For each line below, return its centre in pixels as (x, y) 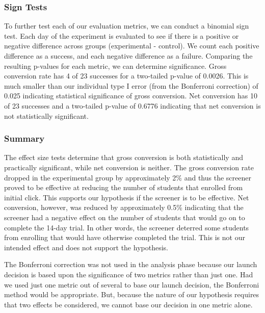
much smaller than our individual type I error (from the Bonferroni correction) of (131, 85)
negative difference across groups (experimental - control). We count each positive (132, 46)
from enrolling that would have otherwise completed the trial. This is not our (125, 237)
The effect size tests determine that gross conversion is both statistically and (124, 157)
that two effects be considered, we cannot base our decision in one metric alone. (128, 304)
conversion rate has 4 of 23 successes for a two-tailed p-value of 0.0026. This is (126, 76)
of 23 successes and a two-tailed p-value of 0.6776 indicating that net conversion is (132, 105)
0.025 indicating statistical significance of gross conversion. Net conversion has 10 (131, 96)
